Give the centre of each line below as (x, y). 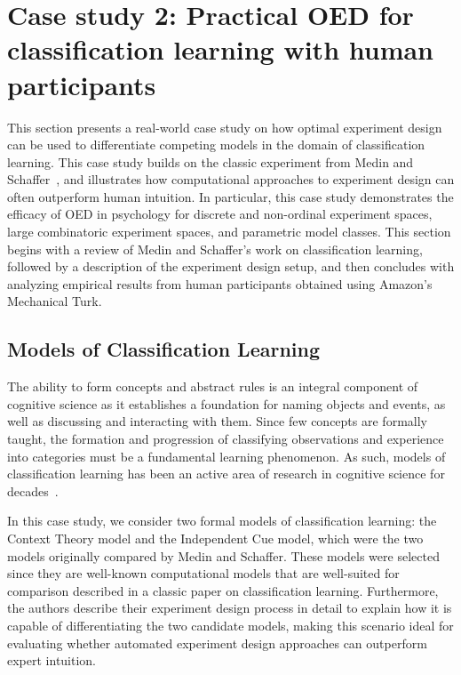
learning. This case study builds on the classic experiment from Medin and (211, 161)
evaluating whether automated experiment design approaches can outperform (217, 643)
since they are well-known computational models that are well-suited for (203, 573)
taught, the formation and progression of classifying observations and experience (226, 439)
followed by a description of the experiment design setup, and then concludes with (231, 266)
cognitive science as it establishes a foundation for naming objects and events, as (227, 403)
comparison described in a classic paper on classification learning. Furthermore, (223, 590)
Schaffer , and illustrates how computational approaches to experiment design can (231, 179)
